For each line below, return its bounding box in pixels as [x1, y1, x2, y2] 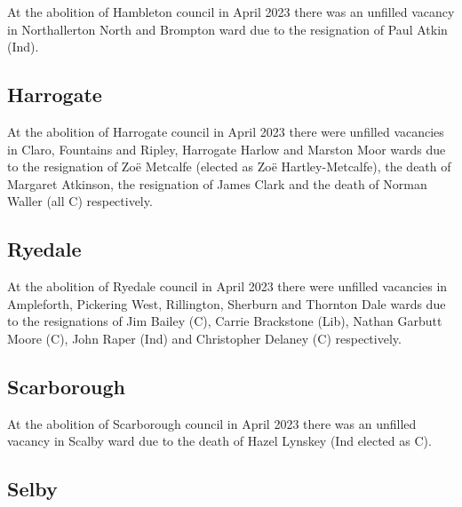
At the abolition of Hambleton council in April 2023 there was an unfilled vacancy [7, 3, 455, 20]
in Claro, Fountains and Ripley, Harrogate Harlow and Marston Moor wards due [7, 139, 446, 158]
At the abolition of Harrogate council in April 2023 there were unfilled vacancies [7, 122, 444, 140]
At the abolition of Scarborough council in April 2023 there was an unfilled [7, 414, 417, 432]
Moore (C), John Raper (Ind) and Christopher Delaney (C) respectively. [7, 329, 402, 347]
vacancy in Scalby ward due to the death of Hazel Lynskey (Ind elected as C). [7, 432, 432, 450]
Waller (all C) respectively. [7, 192, 153, 210]
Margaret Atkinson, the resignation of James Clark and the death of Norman [7, 174, 427, 193]
